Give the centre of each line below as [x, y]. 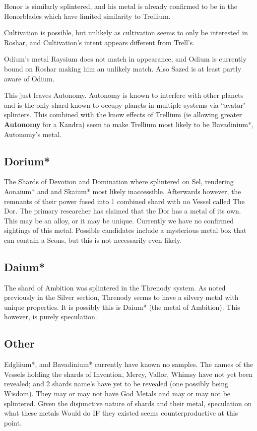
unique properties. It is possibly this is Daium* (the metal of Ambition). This [122, 307]
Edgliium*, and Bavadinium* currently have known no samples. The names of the [128, 364]
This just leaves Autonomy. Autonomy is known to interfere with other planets [124, 95]
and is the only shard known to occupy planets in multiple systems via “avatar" [125, 105]
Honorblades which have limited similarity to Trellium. [87, 16]
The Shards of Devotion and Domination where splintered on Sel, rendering [119, 181]
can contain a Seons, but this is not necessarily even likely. [93, 240]
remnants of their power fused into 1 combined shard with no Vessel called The [125, 201]
